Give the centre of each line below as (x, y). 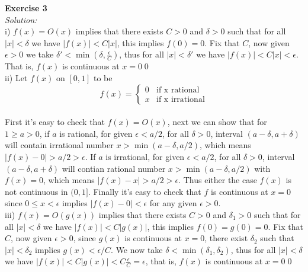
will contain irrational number (59, 145)
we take (40, 54)
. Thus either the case (218, 180)
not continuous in (36, 191)
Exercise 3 (26, 8)
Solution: (21, 19)
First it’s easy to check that (55, 122)
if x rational (178, 90)
